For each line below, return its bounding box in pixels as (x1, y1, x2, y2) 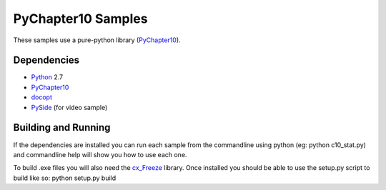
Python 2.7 (31, 73, 64, 81)
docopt (31, 93, 53, 101)
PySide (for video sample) (31, 103, 108, 111)
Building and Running (13, 121, 111, 134)
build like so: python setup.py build (13, 174, 117, 182)
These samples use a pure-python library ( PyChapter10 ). (13, 36, 182, 44)
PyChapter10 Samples (13, 11, 148, 26)
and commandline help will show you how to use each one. (13, 150, 187, 159)
